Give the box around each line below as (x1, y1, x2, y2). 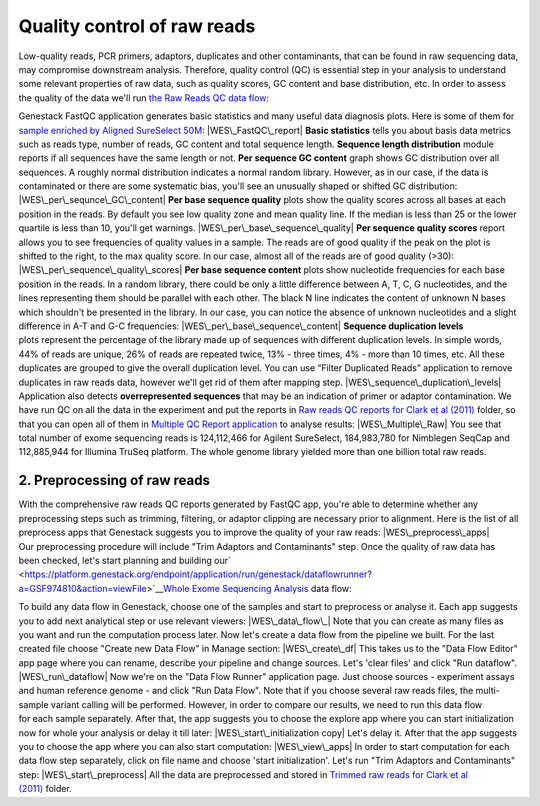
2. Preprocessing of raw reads (18, 472, 210, 489)
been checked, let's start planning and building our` (18, 554, 232, 566)
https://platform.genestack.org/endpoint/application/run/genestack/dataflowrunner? (24, 568, 372, 580)
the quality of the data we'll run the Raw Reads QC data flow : (18, 91, 270, 104)
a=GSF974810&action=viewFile (18, 582, 147, 594)
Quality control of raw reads (18, 15, 256, 37)
